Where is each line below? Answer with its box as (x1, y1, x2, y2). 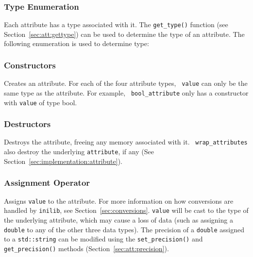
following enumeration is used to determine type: (4, 38, 149, 48)
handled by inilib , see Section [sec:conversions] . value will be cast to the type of (4, 205, 249, 215)
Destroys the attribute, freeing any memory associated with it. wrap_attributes (4, 137, 248, 147)
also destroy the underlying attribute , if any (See (4, 146, 154, 157)
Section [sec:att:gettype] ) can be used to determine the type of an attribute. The (4, 29, 245, 39)
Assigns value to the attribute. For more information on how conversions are (4, 195, 234, 206)
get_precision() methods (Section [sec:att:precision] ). (4, 243, 169, 253)
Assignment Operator (4, 177, 90, 189)
